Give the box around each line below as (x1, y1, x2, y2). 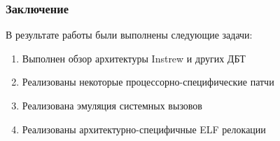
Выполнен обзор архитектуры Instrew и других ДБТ (22, 51, 246, 65)
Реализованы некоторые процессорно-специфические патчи (22, 74, 274, 89)
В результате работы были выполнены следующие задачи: (6, 27, 253, 42)
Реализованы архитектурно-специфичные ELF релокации (22, 121, 266, 136)
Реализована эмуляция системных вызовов (22, 98, 202, 112)
